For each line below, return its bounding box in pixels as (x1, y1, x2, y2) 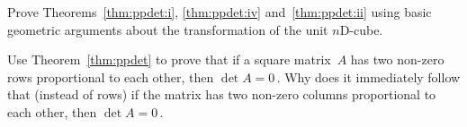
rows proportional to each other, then (7, 67, 214, 86)
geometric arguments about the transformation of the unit (7, 20, 328, 38)
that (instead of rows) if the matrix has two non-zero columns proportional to (7, 85, 436, 104)
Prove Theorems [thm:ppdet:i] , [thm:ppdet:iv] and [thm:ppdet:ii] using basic (7, 3, 432, 21)
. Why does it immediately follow (276, 67, 461, 86)
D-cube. (339, 20, 383, 38)
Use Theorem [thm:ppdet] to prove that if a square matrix (7, 50, 331, 69)
